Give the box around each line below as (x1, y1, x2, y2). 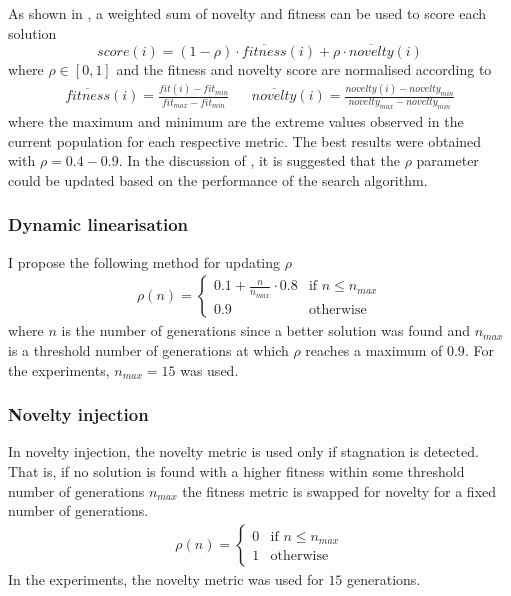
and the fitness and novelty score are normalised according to (116, 59, 492, 80)
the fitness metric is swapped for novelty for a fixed (182, 480, 497, 501)
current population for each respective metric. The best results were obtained (8, 130, 482, 151)
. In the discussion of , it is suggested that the (118, 150, 400, 171)
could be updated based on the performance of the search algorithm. (8, 169, 428, 190)
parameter (416, 150, 479, 171)
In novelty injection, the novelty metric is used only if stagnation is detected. (8, 441, 479, 462)
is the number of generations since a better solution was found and (61, 320, 471, 341)
